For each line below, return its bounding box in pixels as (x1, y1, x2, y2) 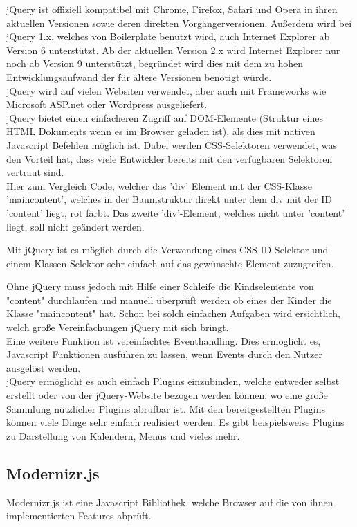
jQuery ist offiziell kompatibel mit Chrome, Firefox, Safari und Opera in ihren (6, 2, 338, 16)
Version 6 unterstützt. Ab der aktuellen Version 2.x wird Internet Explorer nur (6, 42, 340, 57)
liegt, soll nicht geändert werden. (6, 219, 145, 233)
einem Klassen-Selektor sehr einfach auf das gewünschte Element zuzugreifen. (6, 256, 334, 270)
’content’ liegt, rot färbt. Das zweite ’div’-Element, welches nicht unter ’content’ (6, 205, 345, 220)
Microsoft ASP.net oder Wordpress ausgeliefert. (6, 97, 208, 111)
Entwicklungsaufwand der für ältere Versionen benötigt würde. (6, 69, 272, 84)
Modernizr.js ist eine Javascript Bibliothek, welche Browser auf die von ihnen (6, 494, 333, 509)
